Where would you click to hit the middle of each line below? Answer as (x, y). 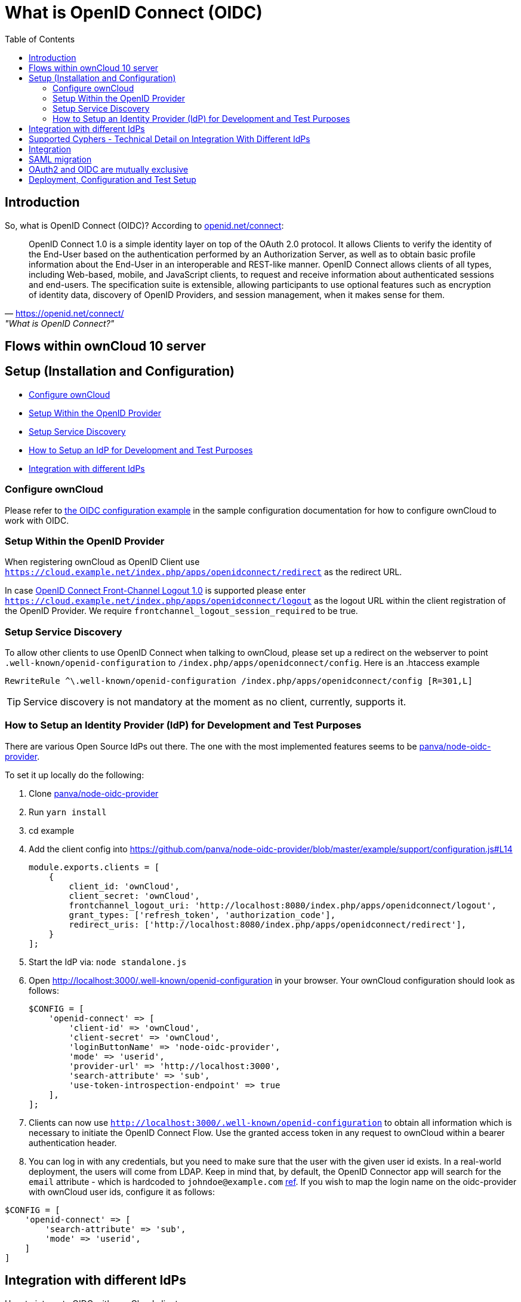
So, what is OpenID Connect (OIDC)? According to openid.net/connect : (144, 225)
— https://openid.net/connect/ (64, 313)
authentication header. (73, 1143)
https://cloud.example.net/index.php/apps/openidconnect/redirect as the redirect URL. (204, 572)
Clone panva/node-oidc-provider (94, 793)
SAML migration (60, 159)
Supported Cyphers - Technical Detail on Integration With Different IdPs (169, 139)
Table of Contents (40, 39)
